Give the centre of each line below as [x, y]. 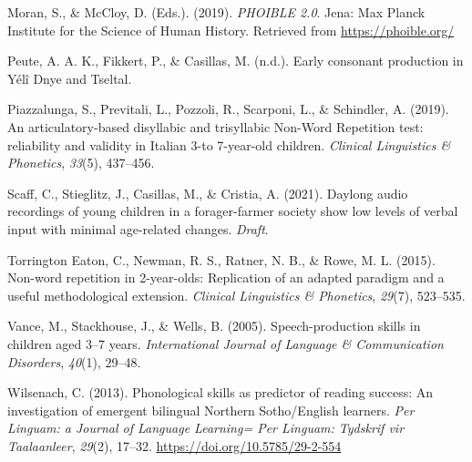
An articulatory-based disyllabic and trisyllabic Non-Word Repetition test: [215, 126]
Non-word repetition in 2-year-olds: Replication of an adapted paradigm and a [226, 277]
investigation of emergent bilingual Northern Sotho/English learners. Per [211, 410]
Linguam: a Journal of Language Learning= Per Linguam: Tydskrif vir [206, 428]
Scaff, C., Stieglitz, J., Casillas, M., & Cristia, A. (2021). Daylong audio [208, 193]
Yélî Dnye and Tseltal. [70, 78]
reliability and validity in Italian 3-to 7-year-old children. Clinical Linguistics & [229, 144]
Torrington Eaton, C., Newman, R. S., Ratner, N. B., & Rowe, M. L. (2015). [221, 259]
